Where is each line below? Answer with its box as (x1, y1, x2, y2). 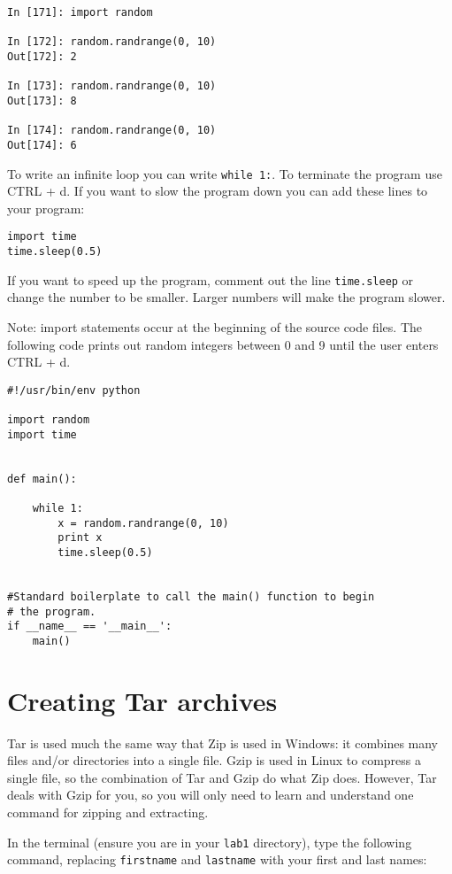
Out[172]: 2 (7, 50, 77, 63)
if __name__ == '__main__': (7, 620, 172, 633)
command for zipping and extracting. (7, 803, 209, 822)
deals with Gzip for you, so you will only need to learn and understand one (7, 785, 414, 804)
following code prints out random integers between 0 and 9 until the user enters (7, 335, 439, 353)
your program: (7, 198, 85, 217)
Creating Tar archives (7, 682, 278, 718)
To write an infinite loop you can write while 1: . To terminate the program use (7, 164, 442, 182)
